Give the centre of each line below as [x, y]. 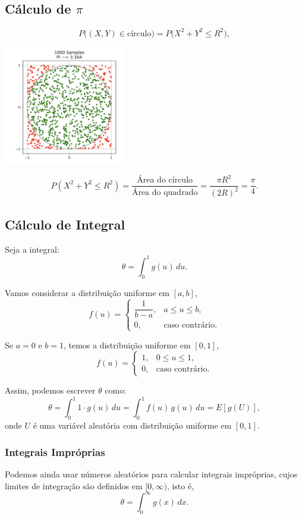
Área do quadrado [165, 192]
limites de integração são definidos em [74, 485]
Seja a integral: [32, 249]
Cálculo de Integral [65, 224]
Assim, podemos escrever [50, 390]
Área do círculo [165, 180]
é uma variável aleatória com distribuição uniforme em [132, 425]
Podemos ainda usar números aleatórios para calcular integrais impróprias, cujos [151, 474]
